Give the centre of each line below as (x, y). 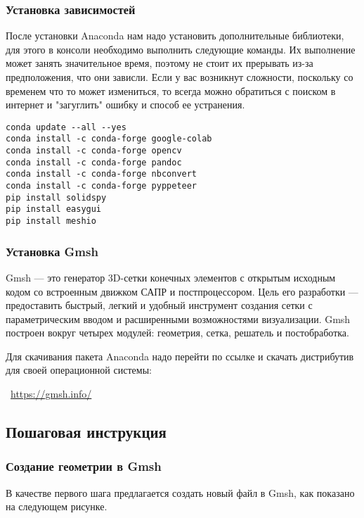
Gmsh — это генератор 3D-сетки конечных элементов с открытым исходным (171, 277)
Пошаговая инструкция (86, 432)
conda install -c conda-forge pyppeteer (102, 186)
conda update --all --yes (66, 127)
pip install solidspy (56, 197)
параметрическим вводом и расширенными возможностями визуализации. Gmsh (178, 318)
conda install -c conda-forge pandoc (94, 162)
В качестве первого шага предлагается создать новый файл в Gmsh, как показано (180, 492)
